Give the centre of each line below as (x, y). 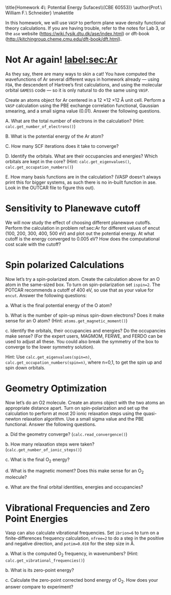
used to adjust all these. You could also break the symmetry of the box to (82, 341)
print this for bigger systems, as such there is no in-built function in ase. (81, 182)
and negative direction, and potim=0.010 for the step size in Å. (70, 544)
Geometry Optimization (56, 388)
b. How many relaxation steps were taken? (50, 444)
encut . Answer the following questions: (46, 295)
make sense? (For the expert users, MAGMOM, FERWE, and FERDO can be (84, 336)
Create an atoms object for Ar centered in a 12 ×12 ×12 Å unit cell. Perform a (85, 100)
